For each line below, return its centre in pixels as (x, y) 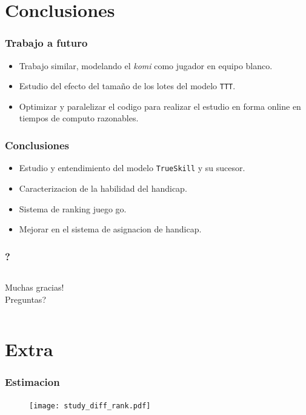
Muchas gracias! (35, 287)
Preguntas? (25, 299)
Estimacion (32, 382)
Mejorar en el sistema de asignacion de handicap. (110, 229)
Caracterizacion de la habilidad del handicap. (103, 188)
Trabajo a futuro (46, 43)
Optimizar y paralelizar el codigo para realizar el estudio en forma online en (160, 106)
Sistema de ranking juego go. (73, 208)
